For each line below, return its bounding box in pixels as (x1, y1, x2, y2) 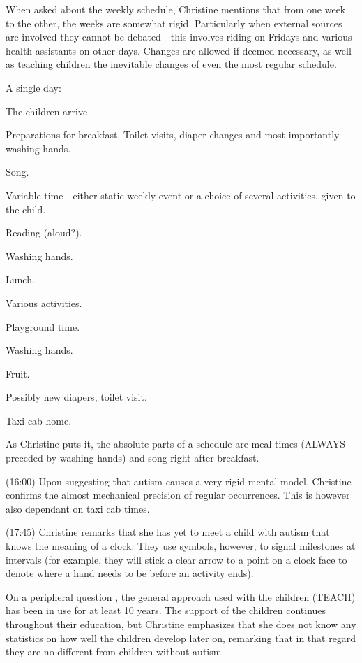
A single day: (6, 80, 61, 94)
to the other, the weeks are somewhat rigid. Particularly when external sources (6, 15, 342, 30)
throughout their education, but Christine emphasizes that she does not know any (6, 617, 356, 631)
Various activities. (6, 295, 82, 310)
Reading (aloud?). (6, 225, 82, 240)
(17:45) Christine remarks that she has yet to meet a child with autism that (6, 525, 330, 539)
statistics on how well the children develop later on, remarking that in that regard (6, 630, 356, 645)
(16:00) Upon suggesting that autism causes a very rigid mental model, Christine (6, 473, 352, 488)
